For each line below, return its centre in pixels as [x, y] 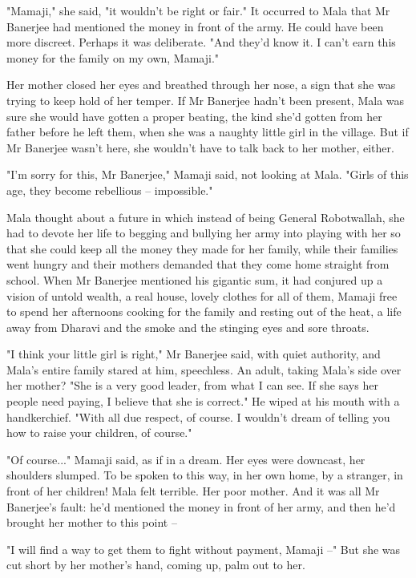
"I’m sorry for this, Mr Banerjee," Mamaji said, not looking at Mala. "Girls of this [208, 174]
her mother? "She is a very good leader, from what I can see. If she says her [192, 385]
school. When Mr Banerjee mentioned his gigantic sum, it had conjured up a [195, 279]
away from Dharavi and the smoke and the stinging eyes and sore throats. [188, 327]
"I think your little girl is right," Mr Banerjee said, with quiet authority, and [194, 354]
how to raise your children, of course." [99, 432]
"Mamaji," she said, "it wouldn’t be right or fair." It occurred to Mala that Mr [198, 10]
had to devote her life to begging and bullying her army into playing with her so [204, 233]
